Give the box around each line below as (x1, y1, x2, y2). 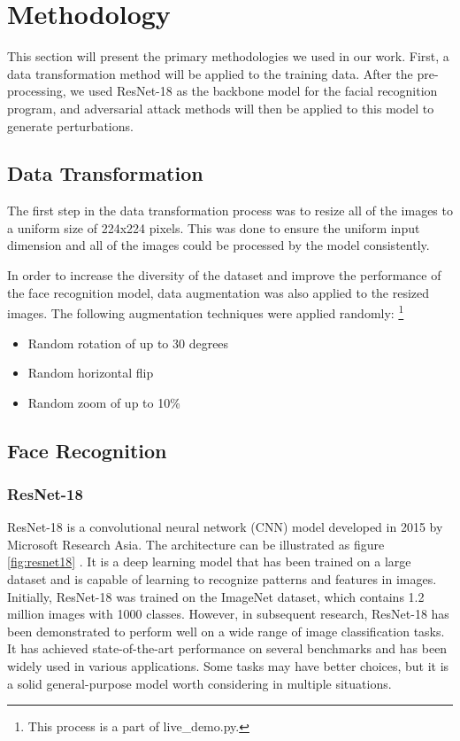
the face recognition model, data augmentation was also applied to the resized (7, 283, 430, 301)
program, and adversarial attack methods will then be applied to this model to (7, 98, 434, 117)
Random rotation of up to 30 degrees (27, 333, 229, 352)
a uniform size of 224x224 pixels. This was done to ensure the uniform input (7, 218, 420, 237)
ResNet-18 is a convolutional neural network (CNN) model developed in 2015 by (7, 518, 443, 536)
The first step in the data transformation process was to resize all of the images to (7, 201, 453, 220)
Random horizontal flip (27, 363, 154, 382)
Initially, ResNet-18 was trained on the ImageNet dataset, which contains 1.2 (7, 587, 425, 605)
